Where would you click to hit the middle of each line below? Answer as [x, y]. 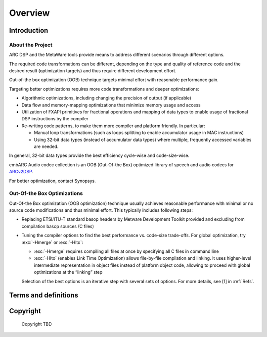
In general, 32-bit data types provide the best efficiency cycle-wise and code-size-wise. [99, 155]
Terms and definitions [44, 295]
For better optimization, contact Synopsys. [52, 181]
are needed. [46, 146]
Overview [29, 13]
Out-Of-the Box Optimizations [46, 193]
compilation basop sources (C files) [58, 226]
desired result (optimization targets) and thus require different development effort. [93, 71]
